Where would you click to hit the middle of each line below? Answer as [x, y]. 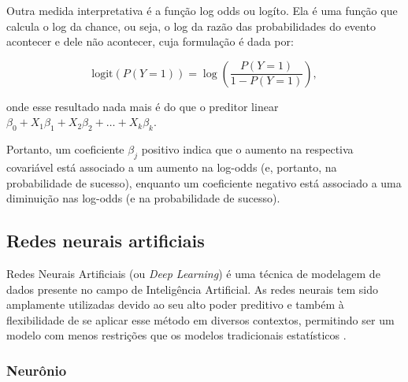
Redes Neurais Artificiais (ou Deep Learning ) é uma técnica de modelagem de [193, 273]
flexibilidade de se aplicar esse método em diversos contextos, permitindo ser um [200, 319]
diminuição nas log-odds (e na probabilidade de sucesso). [143, 198]
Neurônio [37, 370]
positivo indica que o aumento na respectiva [247, 149]
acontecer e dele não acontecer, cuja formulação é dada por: [150, 41]
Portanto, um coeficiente [65, 149]
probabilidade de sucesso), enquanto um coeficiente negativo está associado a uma [204, 182]
